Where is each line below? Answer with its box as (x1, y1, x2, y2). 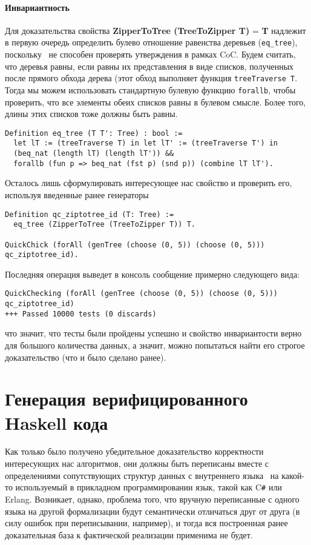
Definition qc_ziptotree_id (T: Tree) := (5, 210, 174, 219)
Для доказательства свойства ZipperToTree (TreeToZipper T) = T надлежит (5, 24, 306, 36)
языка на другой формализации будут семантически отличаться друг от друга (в (5, 504, 300, 517)
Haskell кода (5, 410, 108, 435)
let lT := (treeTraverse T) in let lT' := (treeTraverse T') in (13, 139, 278, 148)
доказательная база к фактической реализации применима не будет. (5, 528, 253, 541)
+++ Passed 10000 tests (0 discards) (5, 309, 157, 318)
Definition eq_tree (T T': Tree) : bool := (5, 129, 183, 138)
